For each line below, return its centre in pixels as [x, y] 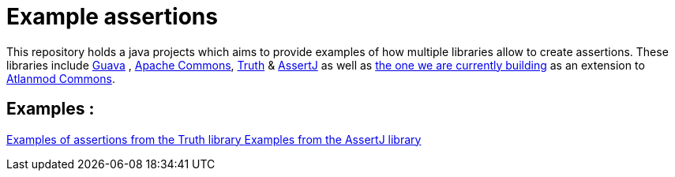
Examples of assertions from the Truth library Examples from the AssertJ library [214, 139]
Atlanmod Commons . [61, 78]
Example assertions [112, 17]
